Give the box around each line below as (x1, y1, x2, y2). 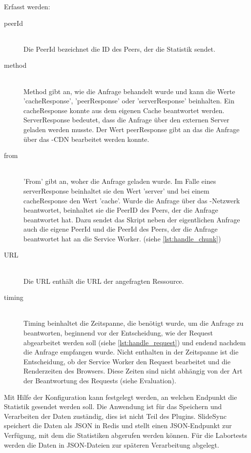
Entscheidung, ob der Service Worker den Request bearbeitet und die (23, 356, 230, 366)
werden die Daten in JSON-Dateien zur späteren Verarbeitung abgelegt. (4, 439, 219, 450)
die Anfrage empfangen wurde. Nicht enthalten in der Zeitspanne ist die (23, 347, 239, 357)
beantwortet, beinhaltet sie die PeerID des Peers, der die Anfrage (23, 205, 218, 215)
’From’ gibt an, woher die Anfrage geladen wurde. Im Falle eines (23, 176, 216, 186)
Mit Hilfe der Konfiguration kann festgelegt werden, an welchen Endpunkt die (4, 392, 237, 402)
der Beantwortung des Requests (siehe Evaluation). (23, 375, 176, 385)
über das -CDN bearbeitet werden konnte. (23, 134, 149, 144)
